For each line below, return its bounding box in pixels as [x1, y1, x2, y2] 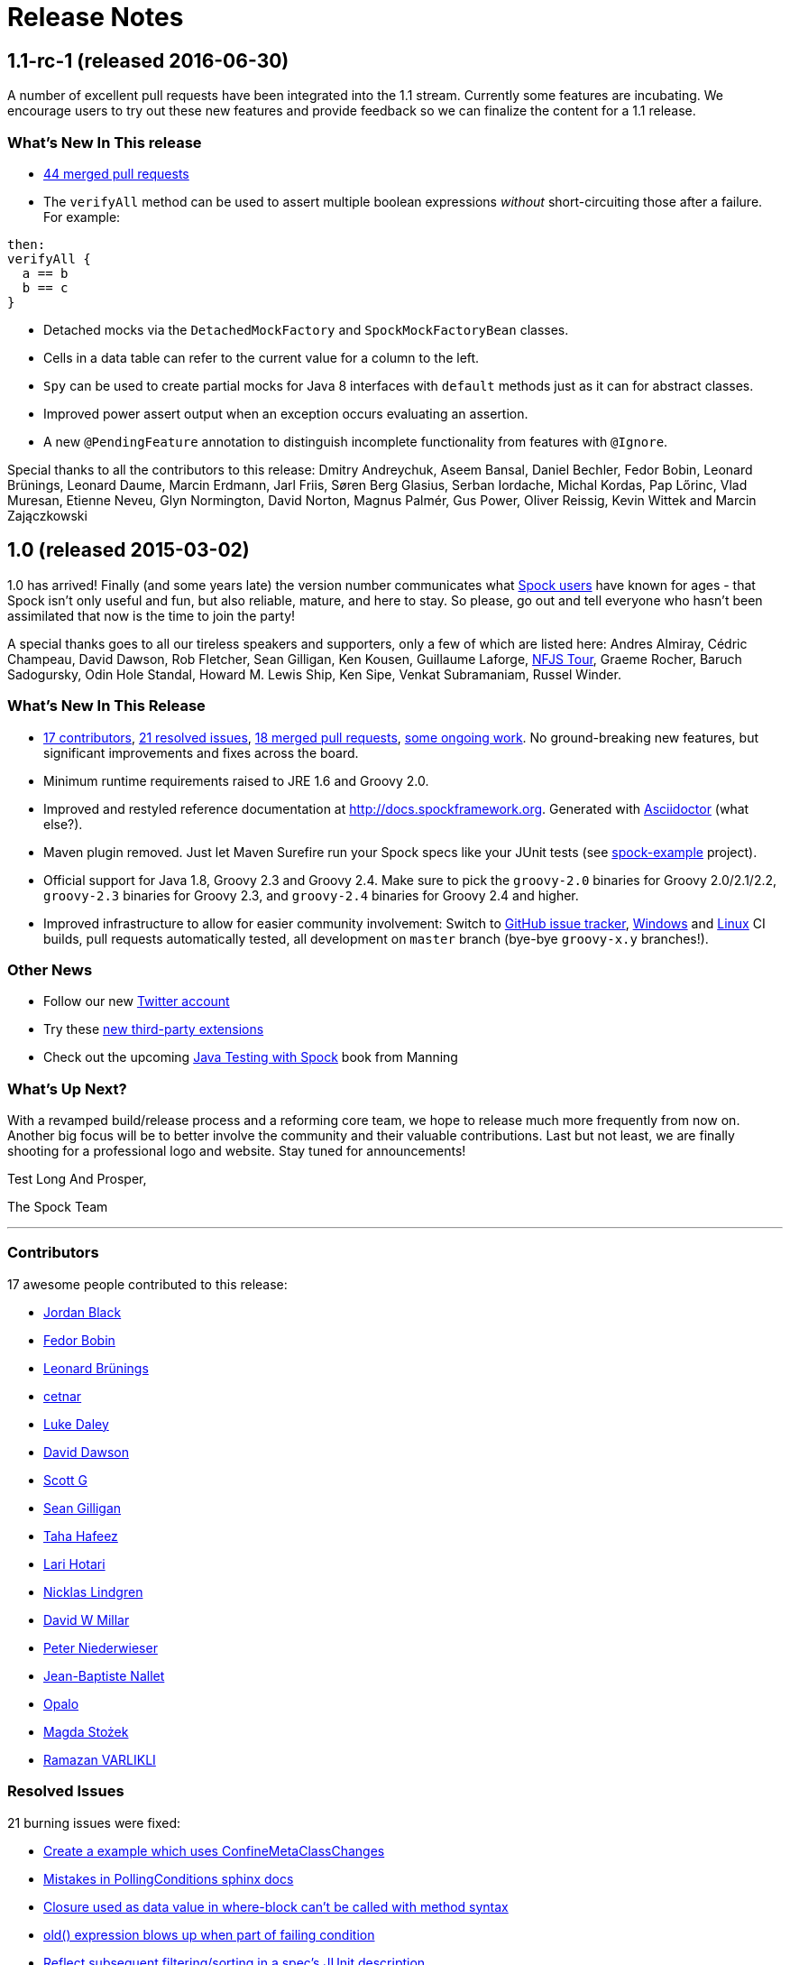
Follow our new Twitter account [43, 993, 230, 1010]
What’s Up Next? [7, 1079, 127, 1098]
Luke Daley [43, 1416, 109, 1432]
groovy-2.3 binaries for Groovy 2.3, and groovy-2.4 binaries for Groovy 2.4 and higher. [43, 887, 579, 903]
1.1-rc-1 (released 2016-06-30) [7, 49, 289, 72]
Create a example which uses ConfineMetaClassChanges [43, 1842, 385, 1859]
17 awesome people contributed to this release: [7, 1276, 288, 1292]
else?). [43, 816, 83, 832]
